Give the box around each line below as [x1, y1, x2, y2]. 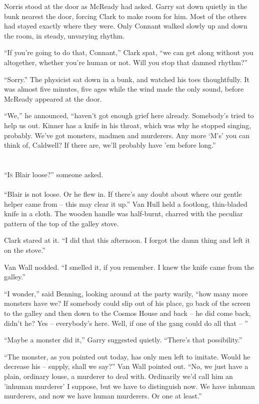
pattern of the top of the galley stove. [4, 218, 119, 228]
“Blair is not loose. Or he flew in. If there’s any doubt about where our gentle [4, 189, 242, 199]
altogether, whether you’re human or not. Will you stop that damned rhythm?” [4, 57, 248, 67]
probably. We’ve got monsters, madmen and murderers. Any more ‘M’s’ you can [4, 130, 249, 140]
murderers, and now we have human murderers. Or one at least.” [4, 390, 202, 401]
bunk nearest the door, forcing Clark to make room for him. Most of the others [4, 11, 247, 21]
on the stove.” [4, 245, 45, 255]
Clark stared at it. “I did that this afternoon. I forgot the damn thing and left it [4, 235, 250, 245]
